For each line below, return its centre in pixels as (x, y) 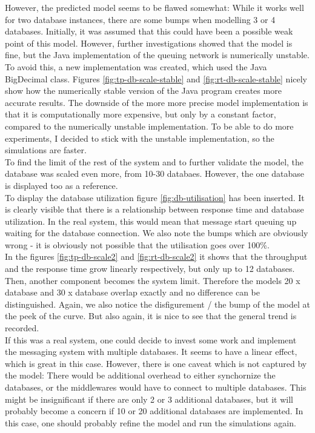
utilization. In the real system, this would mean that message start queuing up (151, 221)
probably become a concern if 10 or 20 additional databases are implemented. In (154, 411)
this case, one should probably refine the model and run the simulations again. (151, 422)
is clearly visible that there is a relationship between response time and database (154, 209)
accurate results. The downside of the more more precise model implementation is (157, 102)
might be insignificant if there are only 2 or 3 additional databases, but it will (149, 399)
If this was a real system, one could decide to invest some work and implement (151, 339)
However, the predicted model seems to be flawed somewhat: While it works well (154, 7)
